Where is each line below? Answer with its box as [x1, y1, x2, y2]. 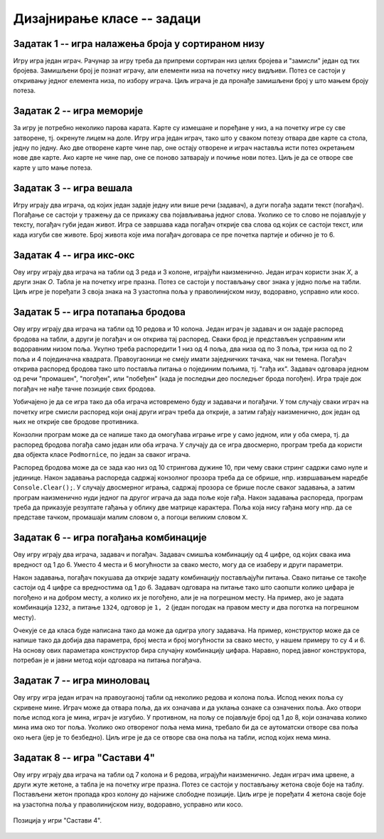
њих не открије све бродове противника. [13, 417, 139, 426]
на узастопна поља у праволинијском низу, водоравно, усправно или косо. [13, 800, 243, 808]
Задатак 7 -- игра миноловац [13, 675, 150, 687]
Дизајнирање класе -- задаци [13, 11, 201, 26]
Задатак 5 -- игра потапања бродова [13, 306, 186, 318]
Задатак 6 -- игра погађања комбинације [13, 531, 208, 543]
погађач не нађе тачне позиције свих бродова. [13, 384, 156, 393]
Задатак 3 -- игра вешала [13, 182, 133, 194]
